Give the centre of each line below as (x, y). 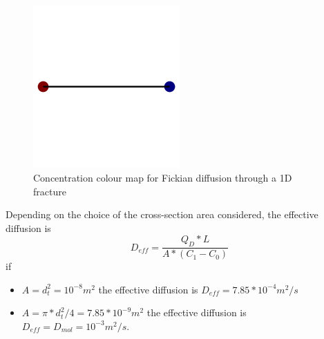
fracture (50, 191)
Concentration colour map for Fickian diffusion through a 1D (163, 177)
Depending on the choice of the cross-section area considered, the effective (162, 214)
